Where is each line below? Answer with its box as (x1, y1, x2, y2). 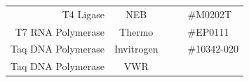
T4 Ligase (62, 6, 105, 21)
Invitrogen (114, 41, 159, 56)
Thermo (119, 24, 154, 39)
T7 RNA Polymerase (15, 24, 105, 39)
